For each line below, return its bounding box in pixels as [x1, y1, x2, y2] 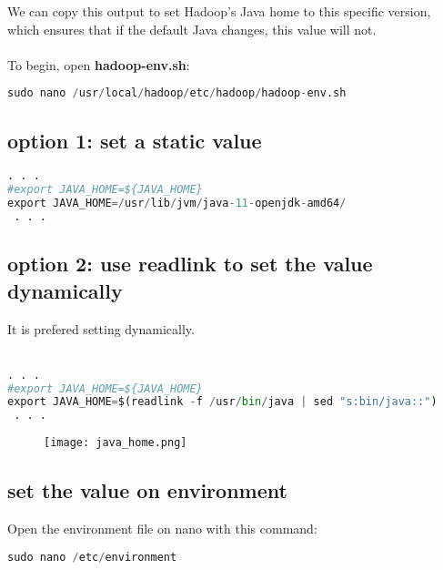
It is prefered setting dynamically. [7, 319, 195, 338]
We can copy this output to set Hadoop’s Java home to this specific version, [7, 2, 431, 20]
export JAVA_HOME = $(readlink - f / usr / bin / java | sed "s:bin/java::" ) [7, 395, 438, 409]
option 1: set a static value [7, 126, 262, 154]
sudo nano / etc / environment [7, 550, 177, 564]
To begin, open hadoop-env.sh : [7, 55, 190, 74]
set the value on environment [7, 476, 287, 504]
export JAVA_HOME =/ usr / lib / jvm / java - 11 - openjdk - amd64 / [7, 197, 347, 210]
